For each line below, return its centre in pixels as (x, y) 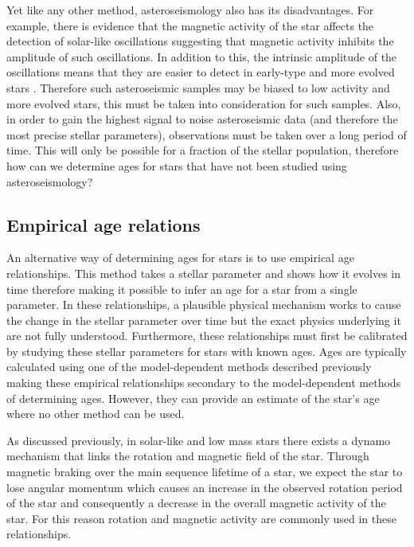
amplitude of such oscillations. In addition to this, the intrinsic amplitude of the (202, 56)
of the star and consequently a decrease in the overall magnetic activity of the (196, 503)
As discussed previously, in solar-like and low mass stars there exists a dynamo (199, 440)
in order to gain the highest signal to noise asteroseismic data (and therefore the (202, 119)
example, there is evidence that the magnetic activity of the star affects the (190, 25)
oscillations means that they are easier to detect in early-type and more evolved (201, 72)
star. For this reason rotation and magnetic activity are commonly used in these (201, 518)
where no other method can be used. (96, 414)
